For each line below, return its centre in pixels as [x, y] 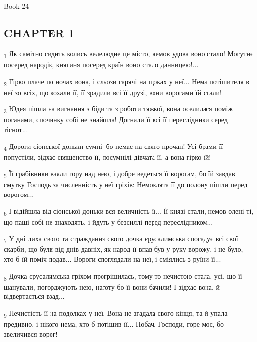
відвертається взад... [34, 296]
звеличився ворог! [31, 333]
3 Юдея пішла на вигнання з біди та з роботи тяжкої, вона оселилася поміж [119, 109]
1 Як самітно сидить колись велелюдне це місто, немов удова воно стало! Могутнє [128, 54]
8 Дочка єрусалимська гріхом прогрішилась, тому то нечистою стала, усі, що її [123, 276]
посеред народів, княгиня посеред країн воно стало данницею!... [101, 64]
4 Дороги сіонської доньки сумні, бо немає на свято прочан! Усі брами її [114, 147]
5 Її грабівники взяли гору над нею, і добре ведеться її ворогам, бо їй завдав [120, 174]
